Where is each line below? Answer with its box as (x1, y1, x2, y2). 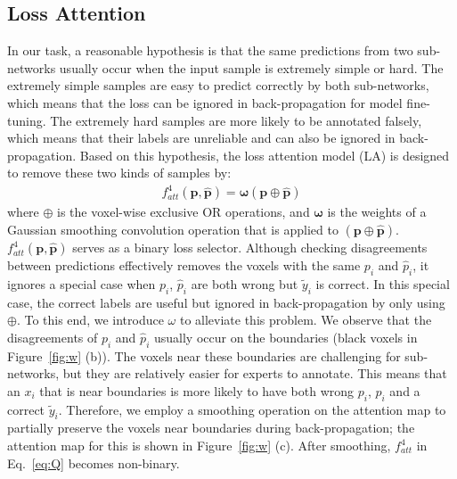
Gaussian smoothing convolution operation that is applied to (7, 220, 339, 239)
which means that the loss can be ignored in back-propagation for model (7, 93, 403, 111)
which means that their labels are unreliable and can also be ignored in (7, 128, 396, 147)
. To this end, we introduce (16, 310, 164, 329)
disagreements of (7, 327, 98, 346)
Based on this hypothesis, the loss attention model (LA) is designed (79, 145, 450, 164)
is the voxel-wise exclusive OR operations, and (57, 202, 310, 221)
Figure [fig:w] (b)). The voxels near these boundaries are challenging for (7, 346, 401, 365)
